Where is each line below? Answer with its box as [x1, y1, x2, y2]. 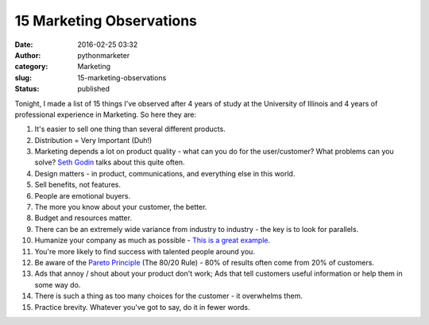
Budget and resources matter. [34, 213, 133, 222]
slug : [14, 72, 32, 83]
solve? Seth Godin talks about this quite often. [34, 157, 185, 167]
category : [14, 62, 48, 72]
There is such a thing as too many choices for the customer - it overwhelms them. [34, 291, 303, 301]
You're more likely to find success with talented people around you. [34, 246, 256, 256]
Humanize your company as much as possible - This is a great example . [34, 235, 271, 246]
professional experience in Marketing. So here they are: [14, 110, 196, 119]
